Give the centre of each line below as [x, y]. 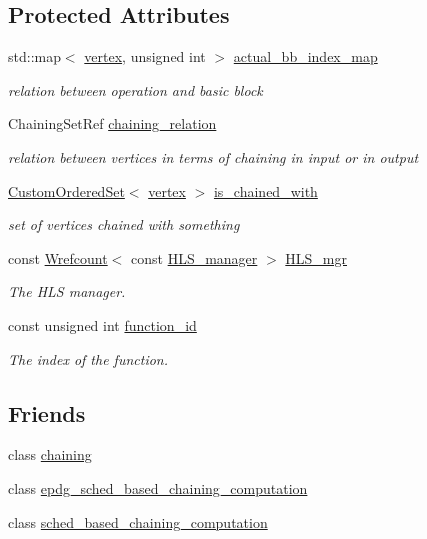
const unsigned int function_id [102, 324]
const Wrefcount [58, 257]
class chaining [50, 454]
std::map [34, 56]
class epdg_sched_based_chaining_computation [158, 487]
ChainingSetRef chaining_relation [112, 123]
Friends [47, 412]
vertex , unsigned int [145, 56]
